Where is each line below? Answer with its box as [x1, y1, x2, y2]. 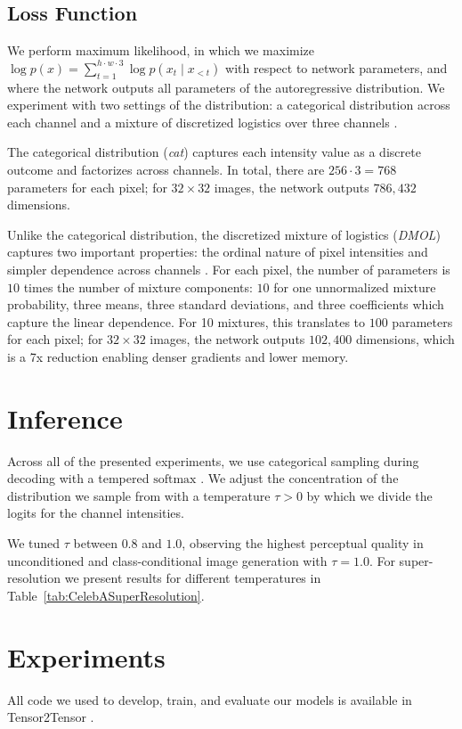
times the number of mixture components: [23, 277, 253, 296]
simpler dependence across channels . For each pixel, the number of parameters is [7, 259, 450, 278]
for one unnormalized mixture [273, 277, 436, 296]
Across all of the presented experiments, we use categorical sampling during [7, 451, 419, 470]
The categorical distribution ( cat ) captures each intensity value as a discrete [7, 143, 421, 161]
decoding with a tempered [7, 469, 150, 487]
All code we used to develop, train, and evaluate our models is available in [7, 690, 412, 709]
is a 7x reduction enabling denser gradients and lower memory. [7, 347, 349, 365]
